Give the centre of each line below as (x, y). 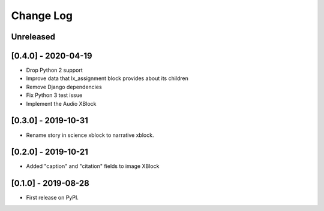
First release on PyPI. (52, 198)
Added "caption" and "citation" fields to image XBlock (93, 166)
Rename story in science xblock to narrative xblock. (90, 135)
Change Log (42, 16)
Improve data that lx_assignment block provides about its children (107, 78)
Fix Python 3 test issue (54, 95)
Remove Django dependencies (64, 87)
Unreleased (33, 37)
